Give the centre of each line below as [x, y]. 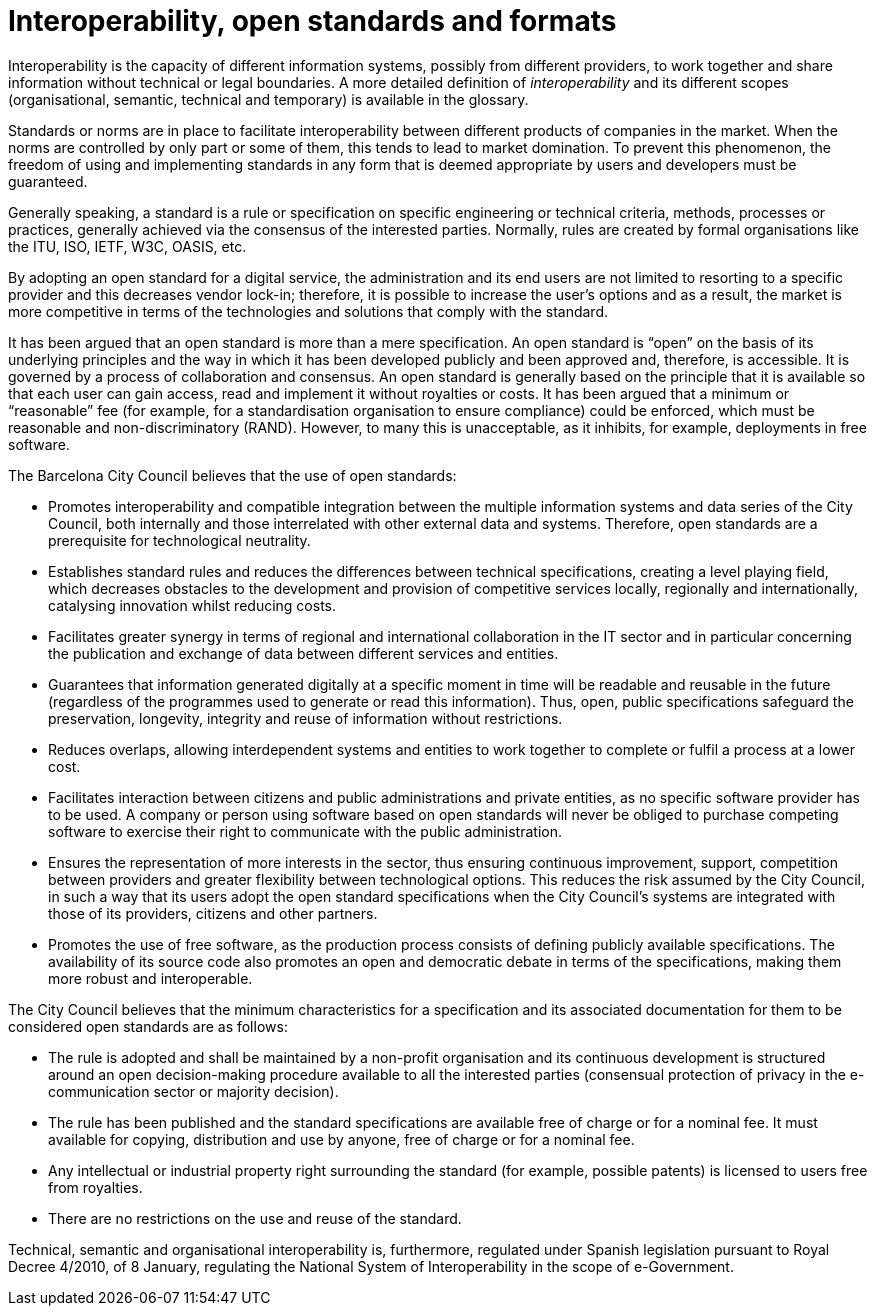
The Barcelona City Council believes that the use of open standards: [232, 475]
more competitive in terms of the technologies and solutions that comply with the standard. [308, 311]
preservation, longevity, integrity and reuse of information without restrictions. [305, 718]
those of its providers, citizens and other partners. [213, 913]
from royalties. [95, 1187]
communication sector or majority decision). [193, 1091]
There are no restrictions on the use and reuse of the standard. [255, 1218]
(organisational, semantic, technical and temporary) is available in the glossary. [268, 99]
